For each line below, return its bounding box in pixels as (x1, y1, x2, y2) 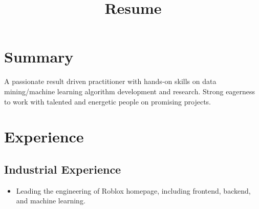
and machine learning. (16, 195, 85, 206)
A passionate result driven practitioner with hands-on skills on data (4, 76, 217, 87)
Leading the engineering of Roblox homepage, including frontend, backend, (16, 185, 251, 196)
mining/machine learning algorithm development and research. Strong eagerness (4, 86, 255, 96)
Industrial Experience (4, 161, 121, 177)
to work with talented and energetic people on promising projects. (4, 96, 211, 107)
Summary (4, 46, 74, 67)
